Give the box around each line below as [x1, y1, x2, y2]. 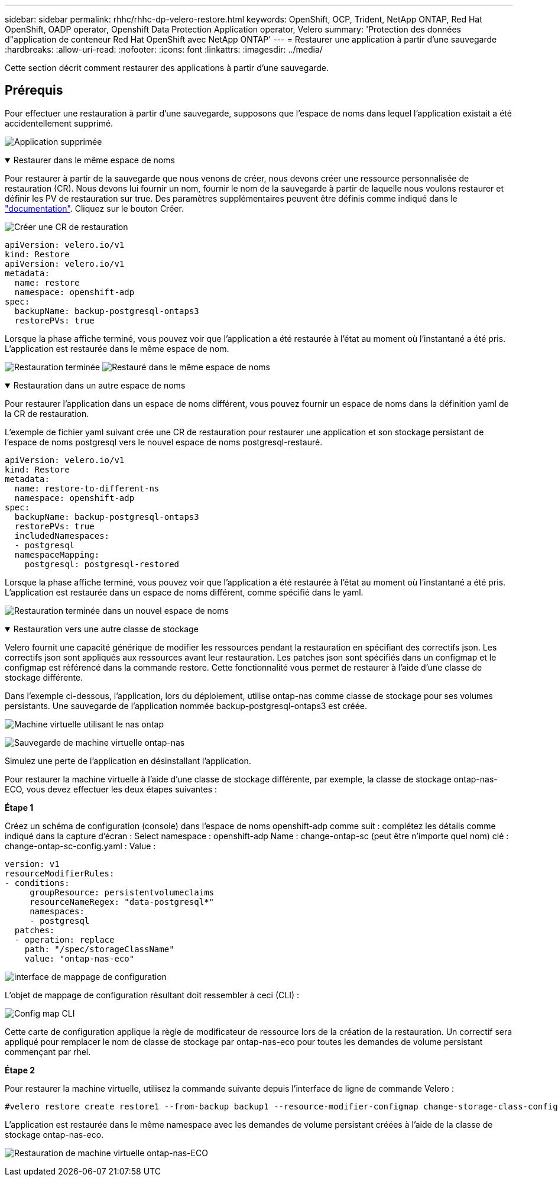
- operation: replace [14, 934, 115, 944]
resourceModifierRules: [5, 868, 115, 878]
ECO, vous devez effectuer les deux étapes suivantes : [5, 784, 218, 794]
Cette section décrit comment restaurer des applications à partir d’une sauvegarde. [5, 63, 329, 73]
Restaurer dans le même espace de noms [13, 154, 175, 165]
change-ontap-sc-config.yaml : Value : [5, 840, 156, 851]
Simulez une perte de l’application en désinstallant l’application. [5, 755, 251, 766]
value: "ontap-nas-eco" [24, 953, 135, 963]
